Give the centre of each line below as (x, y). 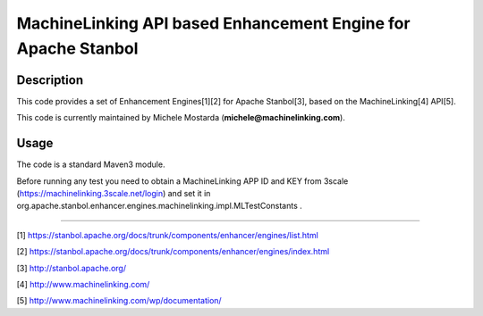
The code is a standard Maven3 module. (91, 164)
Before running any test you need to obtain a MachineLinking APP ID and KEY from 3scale (182, 181)
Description (50, 80)
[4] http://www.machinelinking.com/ (83, 284)
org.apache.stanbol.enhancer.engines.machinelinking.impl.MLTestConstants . (160, 206)
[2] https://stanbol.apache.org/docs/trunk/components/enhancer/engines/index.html (173, 252)
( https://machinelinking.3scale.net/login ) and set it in (114, 193)
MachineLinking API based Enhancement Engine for (213, 23)
